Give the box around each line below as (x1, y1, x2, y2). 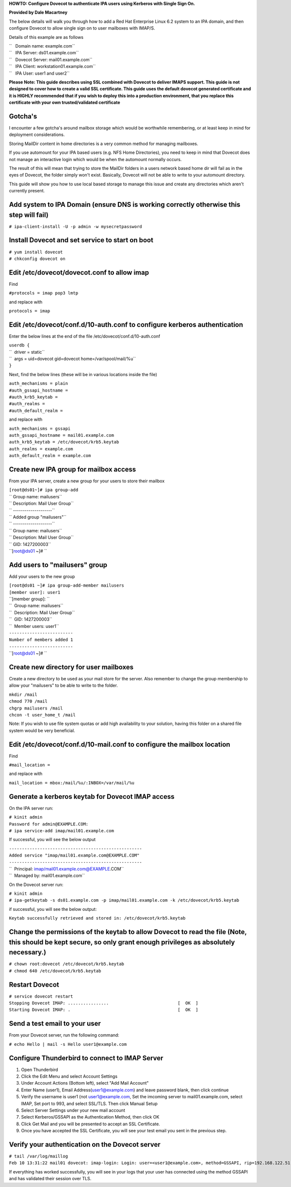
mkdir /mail (9, 692, 37, 697)
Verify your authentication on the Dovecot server (9, 1140, 161, 1149)
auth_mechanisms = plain (9, 381, 68, 386)
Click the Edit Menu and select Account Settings (21, 1073, 118, 1079)
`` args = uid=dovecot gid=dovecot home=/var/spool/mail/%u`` (9, 356, 136, 362)
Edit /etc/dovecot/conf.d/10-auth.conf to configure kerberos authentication (9, 320, 243, 329)
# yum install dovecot (9, 249, 63, 255)
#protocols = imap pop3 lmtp (9, 290, 79, 296)
